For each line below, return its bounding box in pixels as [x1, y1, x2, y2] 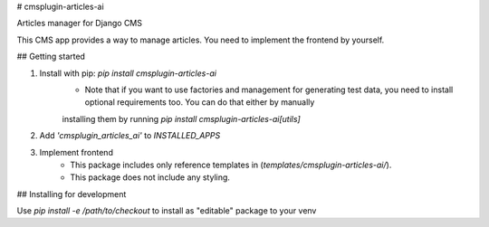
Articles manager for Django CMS [16, 18, 142, 29]
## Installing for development [16, 188, 127, 199]
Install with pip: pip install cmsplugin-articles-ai [39, 68, 217, 79]
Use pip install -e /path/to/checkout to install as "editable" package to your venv [16, 205, 317, 216]
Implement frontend [39, 147, 113, 157]
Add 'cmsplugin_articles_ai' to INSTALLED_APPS [39, 130, 221, 141]
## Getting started [16, 51, 86, 62]
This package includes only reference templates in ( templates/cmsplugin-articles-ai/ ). [70, 159, 392, 170]
